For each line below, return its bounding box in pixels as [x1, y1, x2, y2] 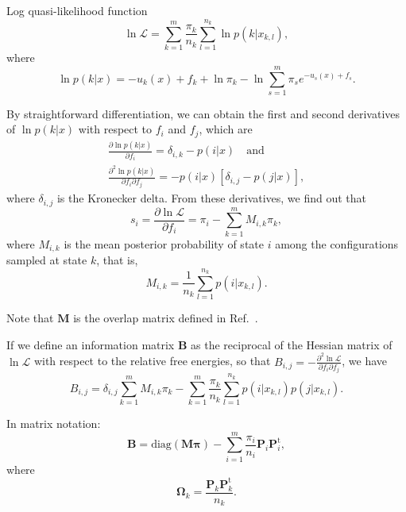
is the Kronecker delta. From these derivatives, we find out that [56, 190, 367, 206]
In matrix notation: [6, 415, 101, 432]
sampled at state [6, 252, 87, 268]
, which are [199, 121, 253, 137]
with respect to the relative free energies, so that [33, 352, 271, 369]
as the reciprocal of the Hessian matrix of [191, 336, 392, 352]
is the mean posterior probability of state [64, 235, 264, 252]
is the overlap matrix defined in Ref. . [73, 310, 258, 326]
